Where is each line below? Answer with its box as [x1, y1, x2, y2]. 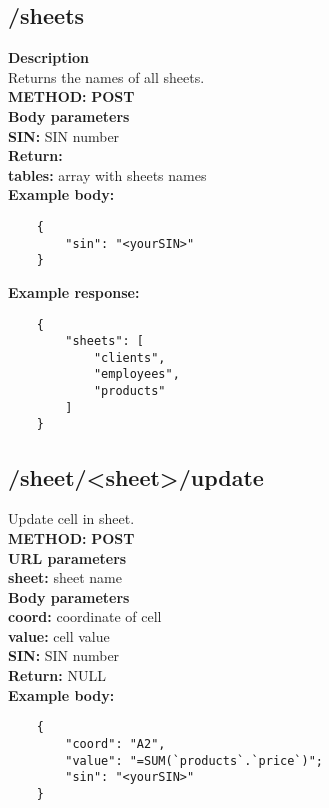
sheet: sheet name [8, 567, 122, 588]
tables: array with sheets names [8, 164, 207, 185]
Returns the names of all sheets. [8, 66, 205, 87]
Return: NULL [8, 665, 106, 686]
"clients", [93, 350, 166, 365]
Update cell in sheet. [8, 508, 135, 529]
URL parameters [8, 547, 127, 568]
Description [8, 47, 90, 68]
